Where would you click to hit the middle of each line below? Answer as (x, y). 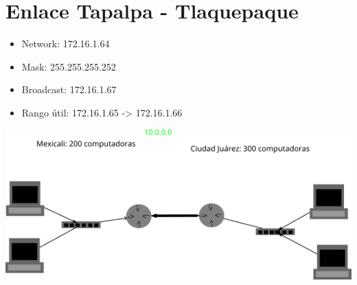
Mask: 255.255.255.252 (69, 66)
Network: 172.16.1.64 (66, 44)
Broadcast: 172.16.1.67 (69, 89)
